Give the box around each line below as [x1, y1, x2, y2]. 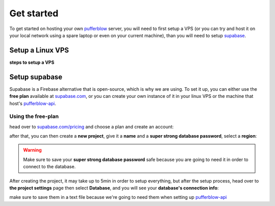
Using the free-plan [9, 113, 59, 120]
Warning [23, 147, 42, 153]
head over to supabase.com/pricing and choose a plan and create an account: [9, 123, 174, 130]
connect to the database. [23, 164, 76, 170]
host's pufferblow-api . [9, 100, 56, 107]
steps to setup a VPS [9, 59, 54, 65]
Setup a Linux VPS [9, 46, 69, 55]
